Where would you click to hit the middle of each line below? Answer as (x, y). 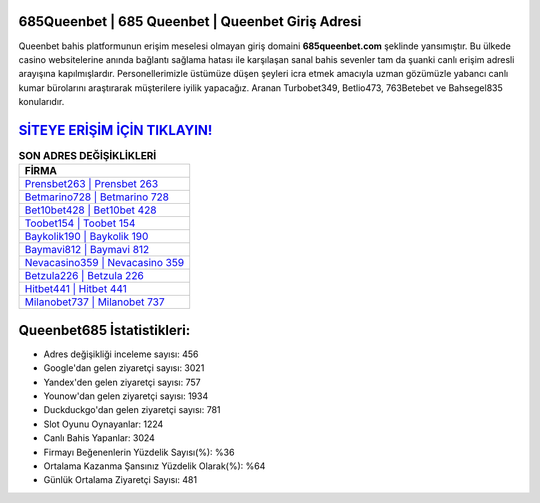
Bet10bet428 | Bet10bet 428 (90, 210)
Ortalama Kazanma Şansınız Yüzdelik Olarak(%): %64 (154, 466)
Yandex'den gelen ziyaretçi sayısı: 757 (122, 382)
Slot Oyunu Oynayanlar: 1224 (103, 424)
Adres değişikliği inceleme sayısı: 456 (121, 354)
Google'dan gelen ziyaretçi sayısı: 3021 (124, 368)
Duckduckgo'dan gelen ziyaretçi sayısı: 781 (132, 410)
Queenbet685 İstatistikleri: (104, 330)
